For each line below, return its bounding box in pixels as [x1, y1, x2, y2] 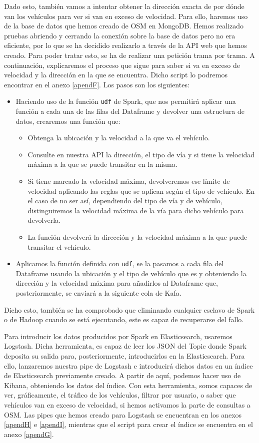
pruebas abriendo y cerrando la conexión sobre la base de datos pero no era [4, 30, 235, 40]
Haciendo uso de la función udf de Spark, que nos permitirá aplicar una [15, 96, 236, 106]
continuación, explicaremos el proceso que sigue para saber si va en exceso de [4, 59, 240, 70]
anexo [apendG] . [4, 429, 54, 439]
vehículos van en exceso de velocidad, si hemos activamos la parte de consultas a [4, 399, 250, 410]
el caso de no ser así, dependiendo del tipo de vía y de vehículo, [27, 195, 222, 206]
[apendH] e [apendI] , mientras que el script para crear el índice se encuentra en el [4, 419, 253, 430]
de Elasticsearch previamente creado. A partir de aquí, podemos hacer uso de [4, 370, 241, 381]
